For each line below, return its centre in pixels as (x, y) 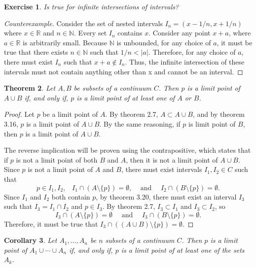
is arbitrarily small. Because (65, 42)
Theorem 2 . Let (30, 88)
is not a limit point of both (57, 159)
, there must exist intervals (162, 169)
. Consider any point (180, 33)
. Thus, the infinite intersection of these (185, 61)
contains (130, 33)
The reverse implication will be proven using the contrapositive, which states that (128, 150)
